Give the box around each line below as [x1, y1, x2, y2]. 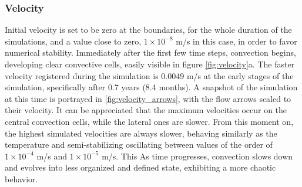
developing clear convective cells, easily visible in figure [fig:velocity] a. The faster [5, 58, 295, 70]
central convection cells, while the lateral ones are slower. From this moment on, [5, 115, 294, 127]
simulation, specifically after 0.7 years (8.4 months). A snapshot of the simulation [5, 81, 298, 93]
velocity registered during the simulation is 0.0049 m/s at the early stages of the [5, 69, 294, 81]
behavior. [5, 172, 38, 185]
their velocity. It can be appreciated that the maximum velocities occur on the [5, 104, 287, 116]
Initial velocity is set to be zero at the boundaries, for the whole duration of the [5, 23, 292, 36]
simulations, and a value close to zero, [5, 35, 142, 47]
